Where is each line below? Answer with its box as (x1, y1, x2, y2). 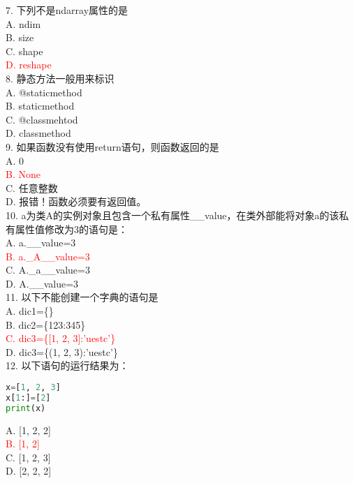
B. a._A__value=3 (6, 248, 90, 263)
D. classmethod (6, 126, 71, 140)
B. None (6, 167, 40, 181)
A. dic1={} (6, 304, 54, 318)
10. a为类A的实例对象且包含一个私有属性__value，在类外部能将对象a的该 (6, 207, 339, 222)
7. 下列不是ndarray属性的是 (6, 3, 128, 17)
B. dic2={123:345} (6, 317, 86, 332)
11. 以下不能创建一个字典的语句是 (6, 290, 158, 304)
